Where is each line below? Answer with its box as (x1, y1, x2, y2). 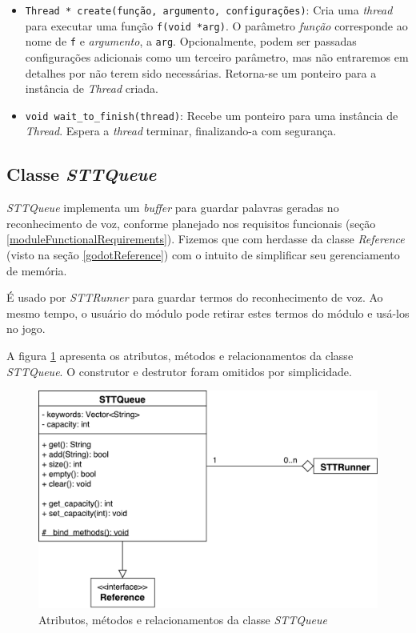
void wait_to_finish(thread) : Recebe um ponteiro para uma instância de (25, 106, 398, 123)
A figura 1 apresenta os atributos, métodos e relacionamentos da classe (6, 347, 354, 363)
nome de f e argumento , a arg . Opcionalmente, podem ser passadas (25, 33, 357, 50)
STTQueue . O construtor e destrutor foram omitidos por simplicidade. (6, 363, 352, 379)
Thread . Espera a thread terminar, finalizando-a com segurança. (25, 122, 337, 139)
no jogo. (6, 320, 46, 337)
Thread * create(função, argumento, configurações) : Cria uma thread (25, 2, 393, 18)
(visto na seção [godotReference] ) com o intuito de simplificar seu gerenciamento (6, 246, 400, 262)
